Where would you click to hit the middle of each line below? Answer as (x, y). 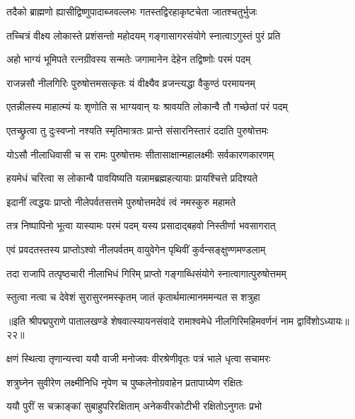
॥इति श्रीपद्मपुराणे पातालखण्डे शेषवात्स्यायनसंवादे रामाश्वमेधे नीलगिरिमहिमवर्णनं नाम (150, 320)
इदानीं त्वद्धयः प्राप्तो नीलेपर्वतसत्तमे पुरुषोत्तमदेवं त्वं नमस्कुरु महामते (121, 201)
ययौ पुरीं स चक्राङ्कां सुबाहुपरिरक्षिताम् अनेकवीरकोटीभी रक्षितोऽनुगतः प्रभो (134, 406)
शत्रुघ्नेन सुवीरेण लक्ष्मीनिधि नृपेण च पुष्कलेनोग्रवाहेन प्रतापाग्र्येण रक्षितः (125, 382)
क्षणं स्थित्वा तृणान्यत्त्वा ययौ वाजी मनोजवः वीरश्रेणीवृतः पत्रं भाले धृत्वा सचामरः (139, 358)
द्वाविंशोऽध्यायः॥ (323, 320)
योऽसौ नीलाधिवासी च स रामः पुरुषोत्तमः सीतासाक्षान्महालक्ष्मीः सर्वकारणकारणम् (140, 154)
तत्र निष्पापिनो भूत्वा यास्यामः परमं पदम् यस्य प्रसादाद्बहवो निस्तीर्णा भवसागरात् (141, 225)
